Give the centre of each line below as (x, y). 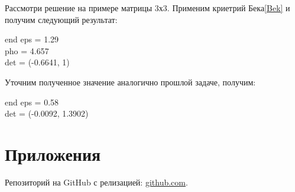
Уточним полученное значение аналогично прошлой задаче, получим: (130, 82)
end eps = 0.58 (32, 102)
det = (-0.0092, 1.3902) (47, 113)
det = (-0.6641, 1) (37, 62)
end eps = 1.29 (32, 39)
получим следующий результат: (61, 19)
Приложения (53, 153)
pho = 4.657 (27, 50)
